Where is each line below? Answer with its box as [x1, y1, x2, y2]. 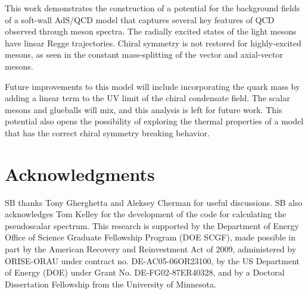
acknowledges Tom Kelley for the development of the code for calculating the [5, 208, 287, 220]
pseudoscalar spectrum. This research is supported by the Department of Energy [5, 219, 299, 232]
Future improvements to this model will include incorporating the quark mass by [5, 80, 300, 92]
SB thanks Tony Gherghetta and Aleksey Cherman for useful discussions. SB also [5, 196, 303, 208]
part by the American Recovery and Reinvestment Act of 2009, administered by [5, 243, 297, 255]
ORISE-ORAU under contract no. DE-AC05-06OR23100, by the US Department [5, 254, 300, 267]
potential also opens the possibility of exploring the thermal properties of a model [5, 115, 304, 127]
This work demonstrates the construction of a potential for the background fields [5, 2, 300, 14]
